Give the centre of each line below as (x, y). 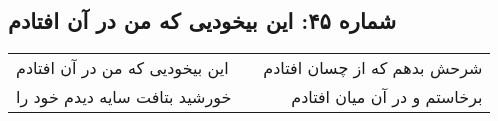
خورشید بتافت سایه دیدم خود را (124, 97)
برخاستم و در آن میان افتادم (387, 97)
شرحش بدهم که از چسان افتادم (373, 68)
